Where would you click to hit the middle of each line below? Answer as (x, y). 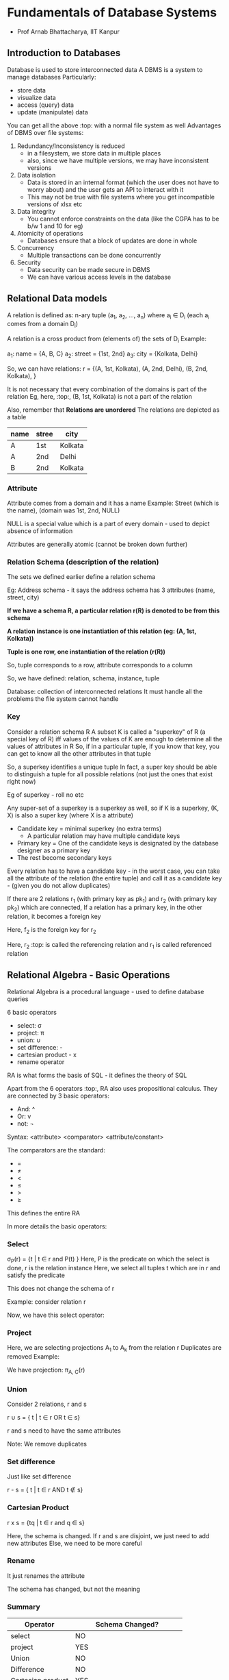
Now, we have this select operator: (56, 1315)
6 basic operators (32, 1012)
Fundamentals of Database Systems (112, 13)
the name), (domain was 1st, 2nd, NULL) (64, 510)
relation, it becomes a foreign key (54, 917)
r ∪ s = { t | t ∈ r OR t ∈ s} (44, 1417)
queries (18, 999)
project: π (30, 1033)
